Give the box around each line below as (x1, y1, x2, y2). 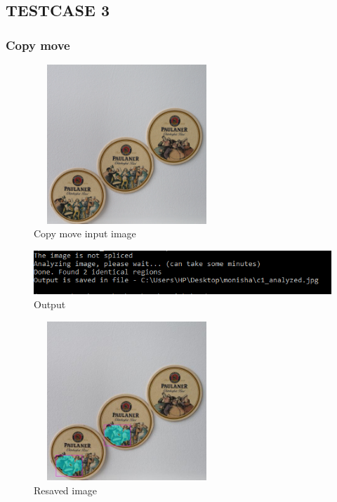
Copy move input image (34, 226, 136, 241)
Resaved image (34, 482, 98, 497)
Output (34, 297, 66, 311)
